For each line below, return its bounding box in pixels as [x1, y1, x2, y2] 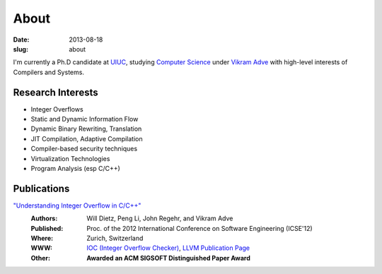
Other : [30, 254, 51, 262]
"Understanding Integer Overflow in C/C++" [13, 201, 141, 210]
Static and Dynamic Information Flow [30, 115, 139, 124]
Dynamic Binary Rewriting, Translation [30, 124, 142, 133]
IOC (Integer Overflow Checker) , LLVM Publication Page [86, 244, 250, 252]
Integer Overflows [30, 105, 84, 113]
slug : [13, 44, 28, 53]
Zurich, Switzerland [86, 234, 144, 243]
